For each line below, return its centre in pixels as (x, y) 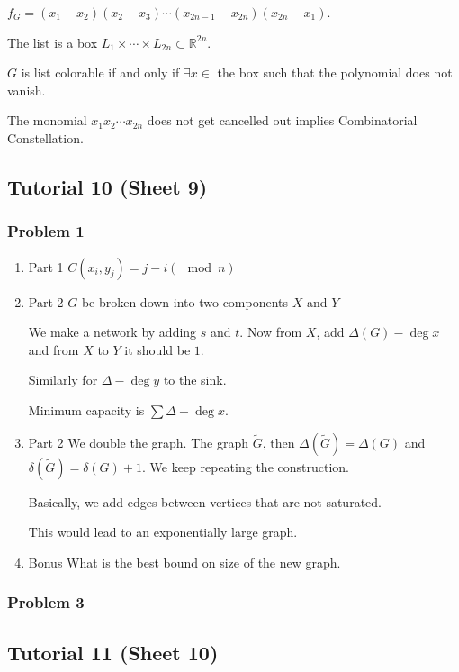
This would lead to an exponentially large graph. (163, 532)
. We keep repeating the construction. (245, 466)
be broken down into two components (185, 301)
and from (54, 349)
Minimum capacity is (86, 409)
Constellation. (45, 137)
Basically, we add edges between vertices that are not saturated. (205, 501)
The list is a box (53, 42)
